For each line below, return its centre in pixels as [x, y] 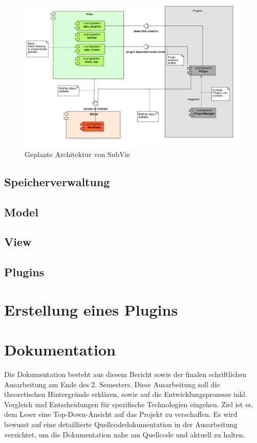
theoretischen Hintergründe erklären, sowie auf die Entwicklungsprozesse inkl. [126, 394]
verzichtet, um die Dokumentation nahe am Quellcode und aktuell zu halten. [125, 434]
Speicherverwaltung [57, 181]
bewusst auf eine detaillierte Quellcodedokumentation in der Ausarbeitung [121, 424]
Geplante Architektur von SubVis [77, 154]
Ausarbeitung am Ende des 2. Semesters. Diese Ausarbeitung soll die [112, 384]
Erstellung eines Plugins [91, 309]
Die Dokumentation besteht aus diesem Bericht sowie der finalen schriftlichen [125, 374]
